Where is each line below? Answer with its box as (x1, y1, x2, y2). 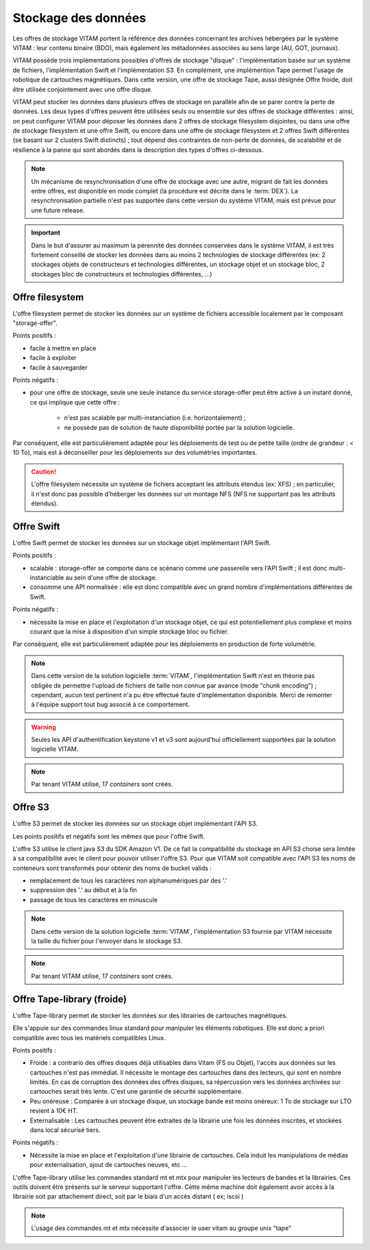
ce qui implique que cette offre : (29, 398, 120, 406)
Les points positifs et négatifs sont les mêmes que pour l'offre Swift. (12, 832, 206, 840)
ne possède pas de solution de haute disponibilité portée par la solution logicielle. (64, 423, 295, 431)
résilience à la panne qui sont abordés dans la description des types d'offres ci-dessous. (12, 145, 264, 154)
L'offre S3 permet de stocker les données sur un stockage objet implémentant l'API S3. (12, 819, 258, 828)
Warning (31, 723, 56, 731)
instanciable (29, 573, 64, 581)
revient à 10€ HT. (29, 1107, 78, 1115)
